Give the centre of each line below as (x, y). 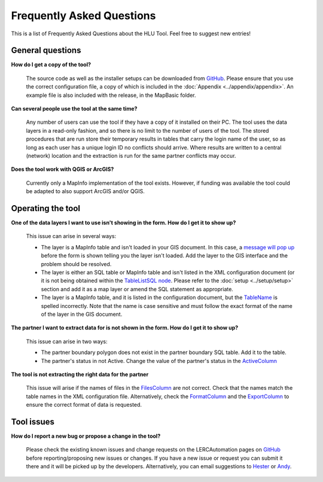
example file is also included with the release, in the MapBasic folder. (111, 95)
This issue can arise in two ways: (67, 341)
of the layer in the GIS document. (82, 314)
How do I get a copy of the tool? (51, 65)
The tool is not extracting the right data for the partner (80, 374)
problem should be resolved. (76, 264)
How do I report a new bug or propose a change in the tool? (86, 436)
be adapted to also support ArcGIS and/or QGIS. (85, 191)
